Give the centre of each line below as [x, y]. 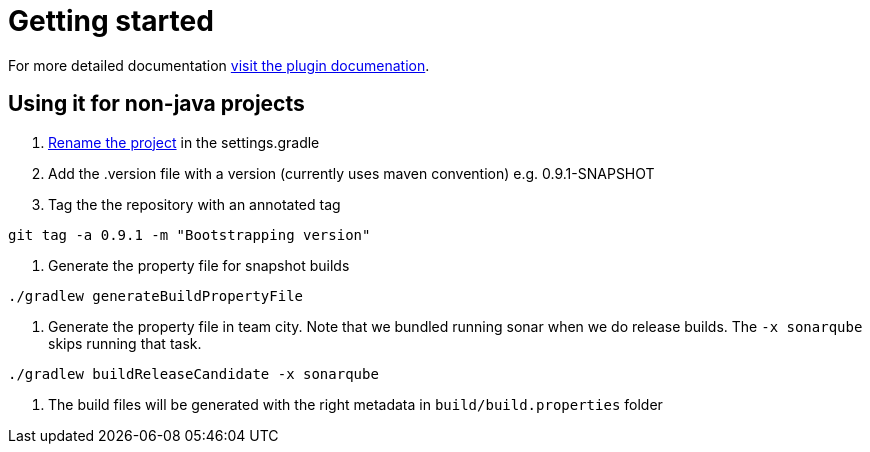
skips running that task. [125, 343]
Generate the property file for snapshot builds [199, 265]
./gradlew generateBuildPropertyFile [156, 295]
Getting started [111, 21]
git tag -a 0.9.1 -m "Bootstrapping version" [189, 234]
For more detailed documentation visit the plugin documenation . [219, 65]
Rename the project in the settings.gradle [184, 142]
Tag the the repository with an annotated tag [194, 204]
